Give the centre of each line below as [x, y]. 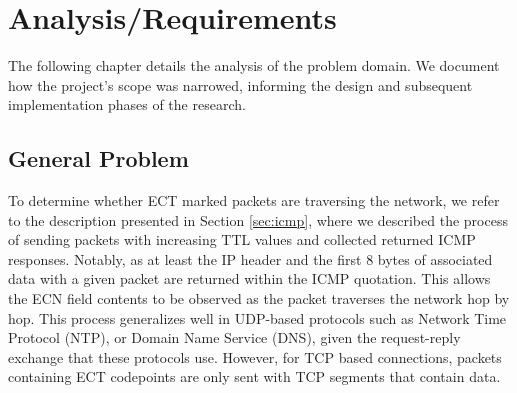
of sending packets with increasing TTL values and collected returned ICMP [242, 239]
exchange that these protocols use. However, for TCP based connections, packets [255, 356]
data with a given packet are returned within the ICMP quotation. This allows [249, 278]
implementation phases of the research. [127, 104]
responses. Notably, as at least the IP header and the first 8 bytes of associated [250, 258]
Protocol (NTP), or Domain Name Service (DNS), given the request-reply [234, 337]
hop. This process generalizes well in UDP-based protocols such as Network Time [257, 317]
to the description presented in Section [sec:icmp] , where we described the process [258, 219]
